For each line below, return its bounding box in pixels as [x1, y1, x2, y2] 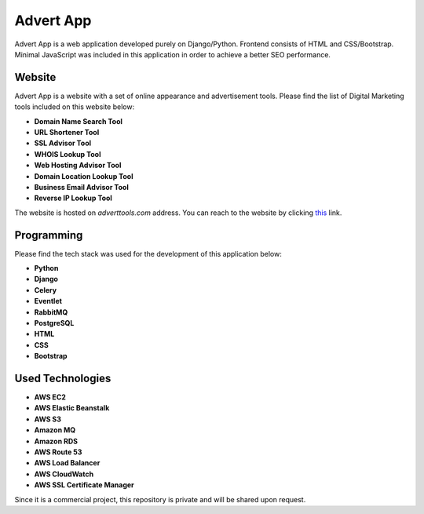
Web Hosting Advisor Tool [34, 161, 122, 170]
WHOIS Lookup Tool [34, 149, 101, 159]
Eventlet [34, 297, 63, 306]
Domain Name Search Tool [34, 116, 123, 126]
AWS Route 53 [34, 447, 82, 457]
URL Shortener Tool [34, 128, 100, 137]
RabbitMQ [34, 307, 68, 317]
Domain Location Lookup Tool [34, 171, 133, 180]
